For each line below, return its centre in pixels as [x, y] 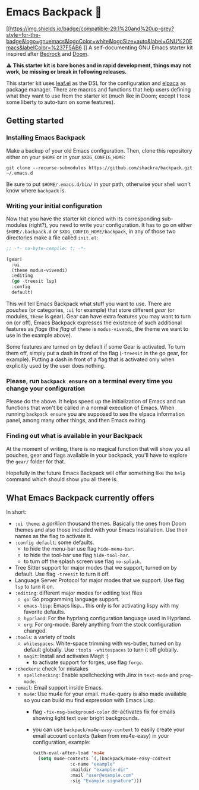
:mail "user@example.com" [102, 775]
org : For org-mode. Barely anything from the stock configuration [102, 625]
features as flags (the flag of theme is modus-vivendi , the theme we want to [97, 328]
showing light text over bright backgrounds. [86, 718]
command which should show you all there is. [62, 479]
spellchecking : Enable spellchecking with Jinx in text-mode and [101, 675]
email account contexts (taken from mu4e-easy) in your [101, 736]
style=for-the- [23, 34]
